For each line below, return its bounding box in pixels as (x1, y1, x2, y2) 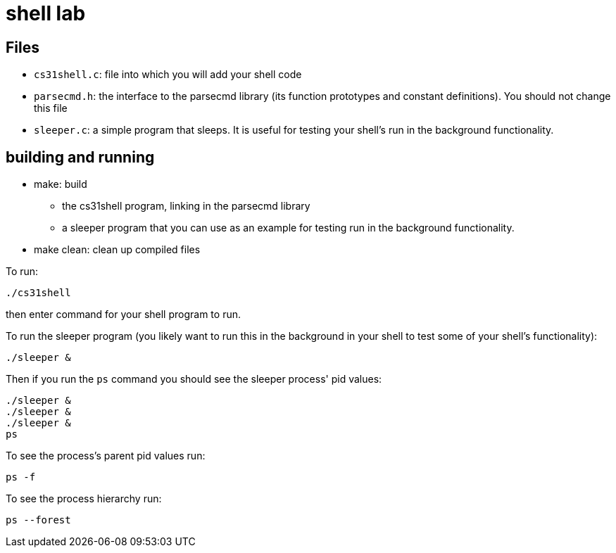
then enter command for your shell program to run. (6, 308, 241, 321)
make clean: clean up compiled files (34, 243, 201, 256)
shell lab (6, 1, 86, 25)
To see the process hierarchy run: (6, 492, 162, 505)
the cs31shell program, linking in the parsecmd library (62, 200, 310, 212)
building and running (6, 148, 155, 166)
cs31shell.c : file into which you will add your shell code (34, 68, 302, 81)
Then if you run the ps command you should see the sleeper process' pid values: (6, 373, 382, 386)
